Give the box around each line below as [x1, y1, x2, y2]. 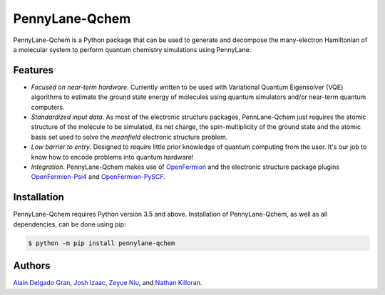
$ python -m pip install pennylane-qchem [28, 239, 175, 247]
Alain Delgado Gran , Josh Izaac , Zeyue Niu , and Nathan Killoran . [13, 279, 202, 287]
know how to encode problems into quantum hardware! [31, 152, 194, 161]
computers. [31, 103, 65, 111]
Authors [13, 260, 51, 272]
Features [13, 64, 53, 76]
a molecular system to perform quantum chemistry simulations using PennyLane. [13, 45, 252, 53]
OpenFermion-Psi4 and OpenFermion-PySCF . [31, 172, 165, 181]
